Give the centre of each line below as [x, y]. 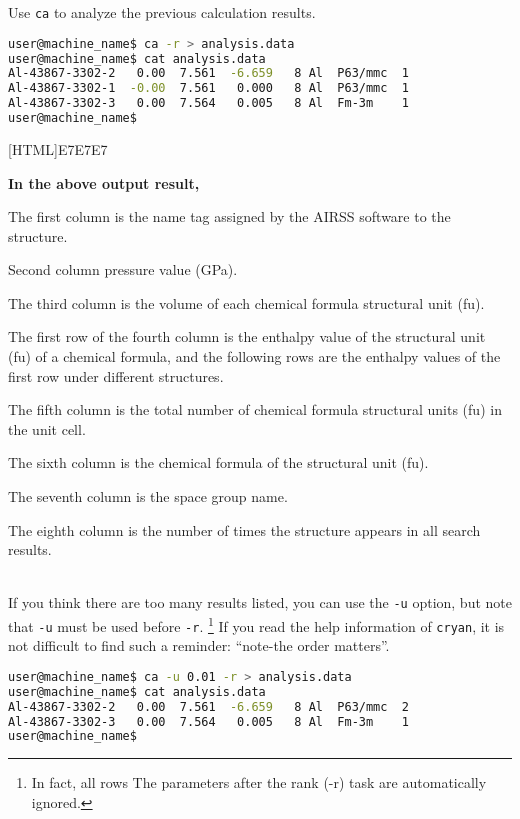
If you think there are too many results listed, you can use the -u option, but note [260, 602]
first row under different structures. [116, 375]
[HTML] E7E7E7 [58, 148]
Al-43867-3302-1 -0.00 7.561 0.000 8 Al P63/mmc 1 [208, 88]
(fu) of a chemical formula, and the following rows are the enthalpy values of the [254, 356]
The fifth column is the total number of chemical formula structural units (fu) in [255, 409]
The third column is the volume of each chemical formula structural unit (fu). [246, 302]
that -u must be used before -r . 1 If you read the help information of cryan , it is [256, 624]
